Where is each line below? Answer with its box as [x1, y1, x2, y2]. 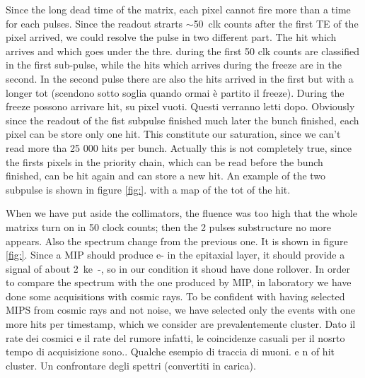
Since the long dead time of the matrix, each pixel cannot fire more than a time [6, 2, 351, 16]
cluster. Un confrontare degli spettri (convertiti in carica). [6, 358, 256, 372]
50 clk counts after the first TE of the [193, 16, 359, 30]
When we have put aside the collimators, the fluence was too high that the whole [6, 206, 357, 220]
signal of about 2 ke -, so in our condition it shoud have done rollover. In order [6, 261, 350, 276]
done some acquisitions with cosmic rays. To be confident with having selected [6, 288, 345, 303]
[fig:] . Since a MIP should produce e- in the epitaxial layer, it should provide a [6, 247, 345, 262]
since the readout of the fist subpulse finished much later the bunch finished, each [6, 112, 359, 127]
